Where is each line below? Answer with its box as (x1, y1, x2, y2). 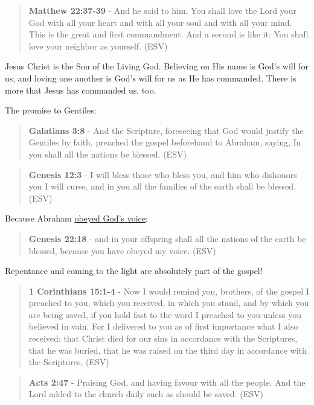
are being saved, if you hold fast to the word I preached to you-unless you (28, 308, 301, 320)
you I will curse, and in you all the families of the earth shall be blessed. (28, 180, 296, 193)
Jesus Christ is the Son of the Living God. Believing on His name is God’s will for (5, 60, 309, 72)
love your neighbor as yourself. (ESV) (28, 39, 168, 52)
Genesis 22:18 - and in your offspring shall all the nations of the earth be (28, 232, 306, 244)
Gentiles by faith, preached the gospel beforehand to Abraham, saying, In (28, 136, 301, 148)
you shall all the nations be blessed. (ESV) (28, 147, 187, 160)
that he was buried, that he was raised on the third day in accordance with (28, 343, 307, 356)
